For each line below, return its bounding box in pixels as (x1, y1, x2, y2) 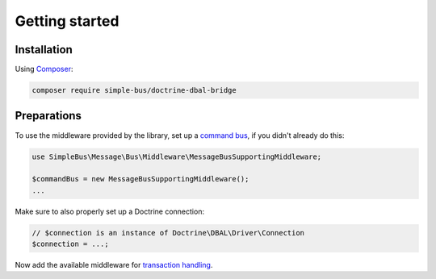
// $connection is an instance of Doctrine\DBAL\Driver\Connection (31, 228, 305, 237)
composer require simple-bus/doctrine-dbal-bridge (31, 85, 237, 95)
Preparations (15, 109, 82, 123)
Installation (15, 43, 73, 56)
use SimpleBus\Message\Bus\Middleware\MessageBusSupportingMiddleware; (31, 152, 322, 161)
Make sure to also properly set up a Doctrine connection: (15, 206, 205, 216)
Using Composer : (15, 65, 73, 74)
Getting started (15, 12, 119, 30)
